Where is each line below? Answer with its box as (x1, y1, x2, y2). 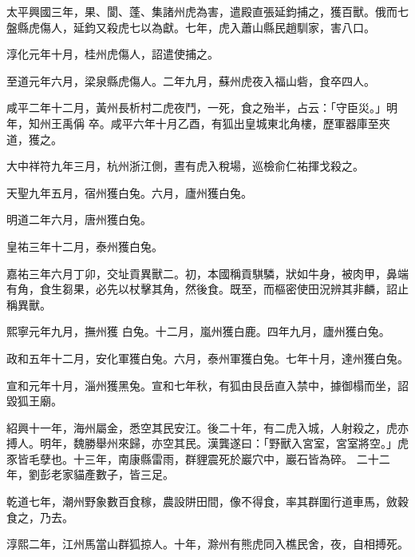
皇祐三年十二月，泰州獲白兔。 (6, 237, 163, 254)
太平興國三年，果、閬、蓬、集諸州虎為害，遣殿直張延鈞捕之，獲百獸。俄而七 (6, 3, 409, 19)
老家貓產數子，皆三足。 (50, 466, 174, 483)
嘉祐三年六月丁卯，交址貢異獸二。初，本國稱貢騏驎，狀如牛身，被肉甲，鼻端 (6, 265, 409, 281)
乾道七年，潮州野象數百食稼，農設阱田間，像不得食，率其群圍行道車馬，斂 (6, 493, 397, 510)
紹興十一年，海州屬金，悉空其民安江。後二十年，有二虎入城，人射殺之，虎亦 (6, 419, 409, 436)
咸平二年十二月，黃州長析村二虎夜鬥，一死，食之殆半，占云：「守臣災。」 (6, 99, 386, 116)
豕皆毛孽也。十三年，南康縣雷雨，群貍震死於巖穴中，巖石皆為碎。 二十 (6, 450, 379, 467)
